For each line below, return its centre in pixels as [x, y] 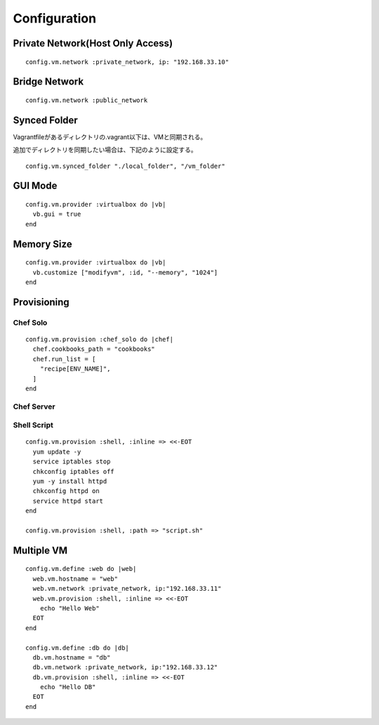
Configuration [55, 18]
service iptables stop [72, 462]
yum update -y [57, 451]
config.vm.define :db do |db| [78, 648]
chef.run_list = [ [64, 359]
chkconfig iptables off [74, 471]
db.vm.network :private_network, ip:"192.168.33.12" [125, 667]
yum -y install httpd [70, 481]
